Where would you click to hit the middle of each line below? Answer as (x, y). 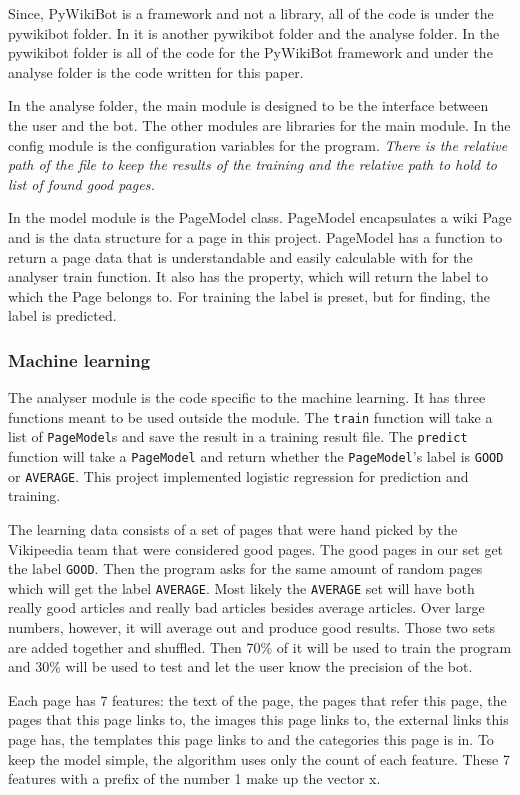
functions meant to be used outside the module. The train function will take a (250, 416)
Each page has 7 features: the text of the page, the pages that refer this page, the (257, 699)
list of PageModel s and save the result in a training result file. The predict (238, 436)
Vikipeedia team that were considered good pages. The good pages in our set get (256, 548)
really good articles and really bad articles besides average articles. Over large (246, 607)
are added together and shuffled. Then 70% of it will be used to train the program (260, 646)
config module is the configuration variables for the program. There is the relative (258, 144)
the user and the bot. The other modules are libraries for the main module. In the (259, 124)
